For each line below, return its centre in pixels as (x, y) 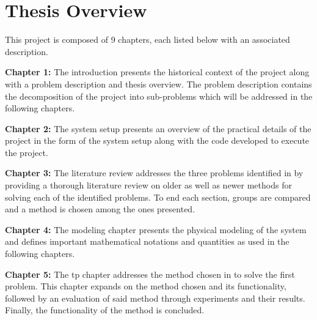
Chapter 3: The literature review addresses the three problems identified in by (154, 173)
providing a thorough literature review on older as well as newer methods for (148, 185)
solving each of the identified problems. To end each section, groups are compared (158, 197)
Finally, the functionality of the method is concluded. (105, 310)
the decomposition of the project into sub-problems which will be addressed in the (159, 96)
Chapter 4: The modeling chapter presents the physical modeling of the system (156, 229)
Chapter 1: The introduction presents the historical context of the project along (157, 72)
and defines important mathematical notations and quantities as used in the (147, 241)
